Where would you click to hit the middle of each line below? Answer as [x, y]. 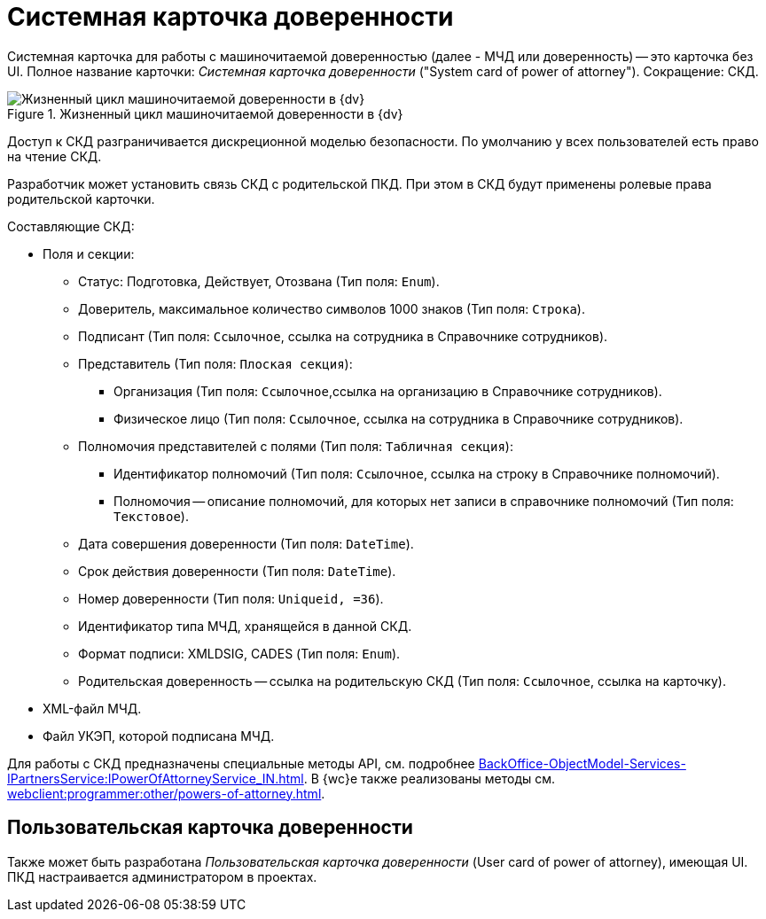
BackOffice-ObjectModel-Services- [582, 763]
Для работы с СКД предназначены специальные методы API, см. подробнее [241, 763]
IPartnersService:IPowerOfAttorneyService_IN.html [156, 778]
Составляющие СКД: [71, 226]
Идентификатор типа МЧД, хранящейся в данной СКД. [245, 626]
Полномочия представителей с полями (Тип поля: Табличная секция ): [296, 446]
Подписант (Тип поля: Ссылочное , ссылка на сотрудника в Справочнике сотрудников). [343, 336]
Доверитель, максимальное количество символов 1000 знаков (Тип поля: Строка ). [332, 308]
